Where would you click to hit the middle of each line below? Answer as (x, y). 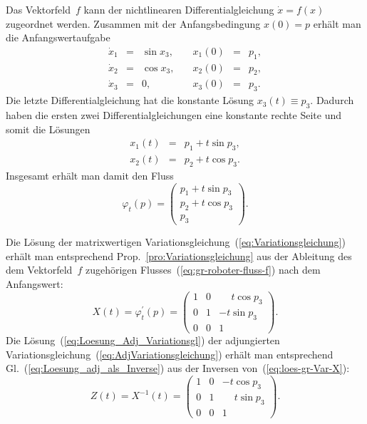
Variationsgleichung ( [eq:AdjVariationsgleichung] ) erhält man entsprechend (170, 354)
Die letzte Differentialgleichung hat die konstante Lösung (130, 100)
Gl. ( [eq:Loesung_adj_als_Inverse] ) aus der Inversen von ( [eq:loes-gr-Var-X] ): (178, 368)
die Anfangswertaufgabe (58, 37)
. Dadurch (332, 100)
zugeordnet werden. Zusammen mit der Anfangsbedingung (133, 23)
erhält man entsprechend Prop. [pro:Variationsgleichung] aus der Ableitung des (179, 255)
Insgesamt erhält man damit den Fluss (90, 175)
